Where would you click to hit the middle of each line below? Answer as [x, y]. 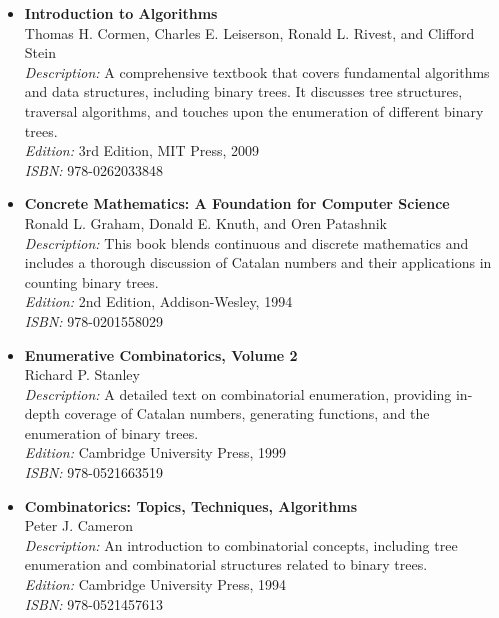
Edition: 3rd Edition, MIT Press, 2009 [141, 150]
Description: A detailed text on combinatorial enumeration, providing [238, 393]
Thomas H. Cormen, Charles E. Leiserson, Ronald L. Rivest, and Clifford [249, 32]
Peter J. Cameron [78, 525]
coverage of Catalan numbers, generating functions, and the [247, 413]
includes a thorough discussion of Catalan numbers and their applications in [258, 262]
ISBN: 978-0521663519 [93, 472]
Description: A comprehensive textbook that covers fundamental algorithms [257, 71]
